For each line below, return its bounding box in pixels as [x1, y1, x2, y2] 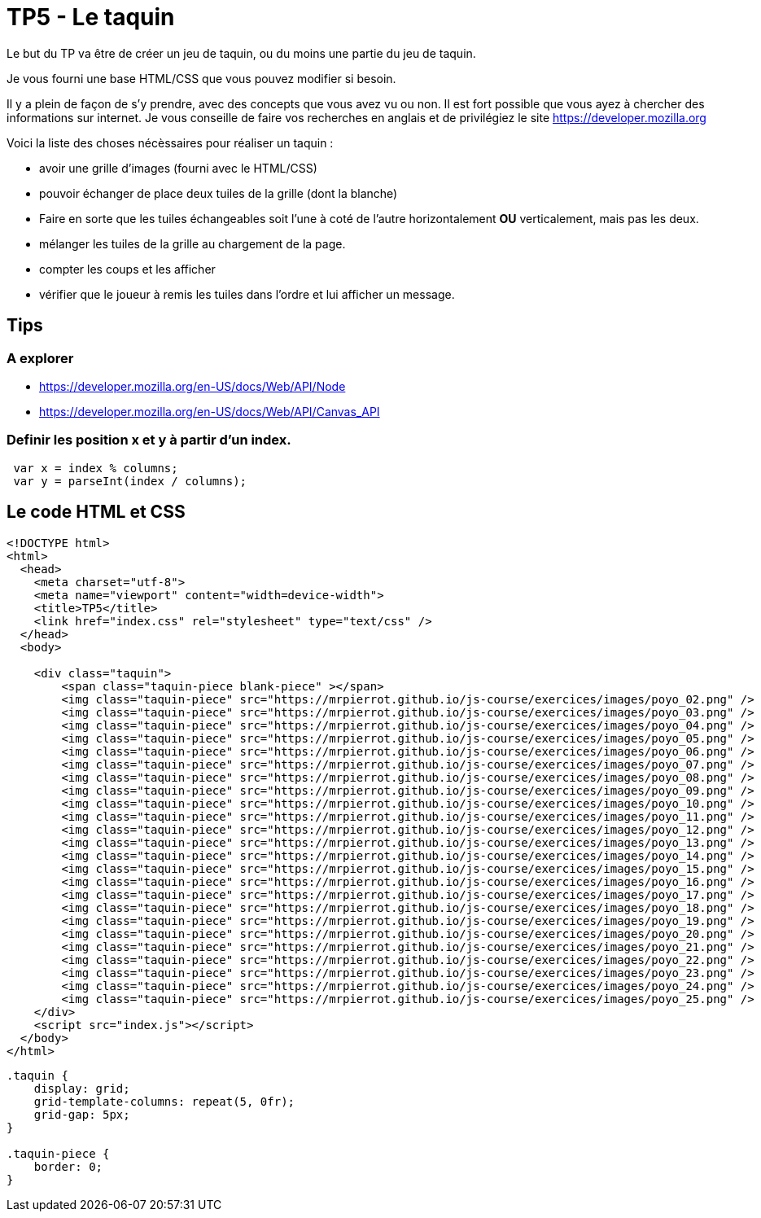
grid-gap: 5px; [33, 1107, 130, 1121]
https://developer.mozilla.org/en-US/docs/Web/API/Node [39, 379, 346, 393]
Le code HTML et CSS [7, 502, 186, 523]
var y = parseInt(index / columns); [13, 474, 247, 488]
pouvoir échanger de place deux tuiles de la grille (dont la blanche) [39, 186, 398, 200]
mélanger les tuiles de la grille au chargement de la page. [39, 236, 346, 251]
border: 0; [33, 1159, 103, 1173]
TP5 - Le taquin [7, 3, 175, 31]
